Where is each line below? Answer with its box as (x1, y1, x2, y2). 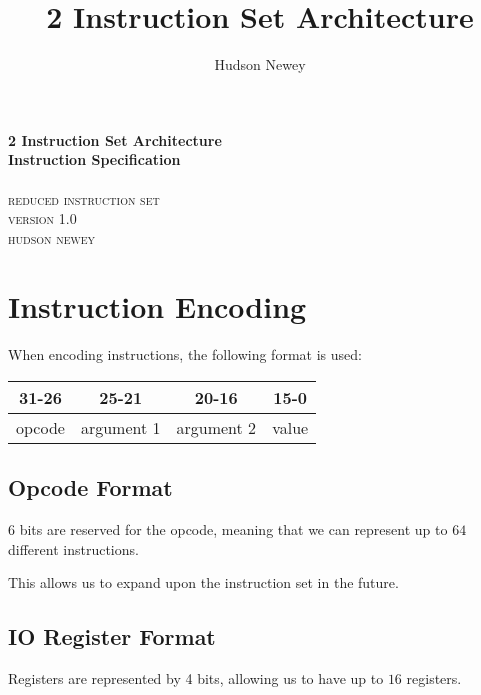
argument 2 (176, 416, 257, 439)
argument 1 (80, 416, 161, 439)
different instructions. (8, 538, 139, 559)
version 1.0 (8, 208, 77, 229)
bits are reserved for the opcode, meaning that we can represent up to (19, 519, 448, 540)
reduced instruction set (8, 188, 160, 209)
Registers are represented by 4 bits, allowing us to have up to (8, 668, 384, 689)
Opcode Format (8, 472, 173, 503)
